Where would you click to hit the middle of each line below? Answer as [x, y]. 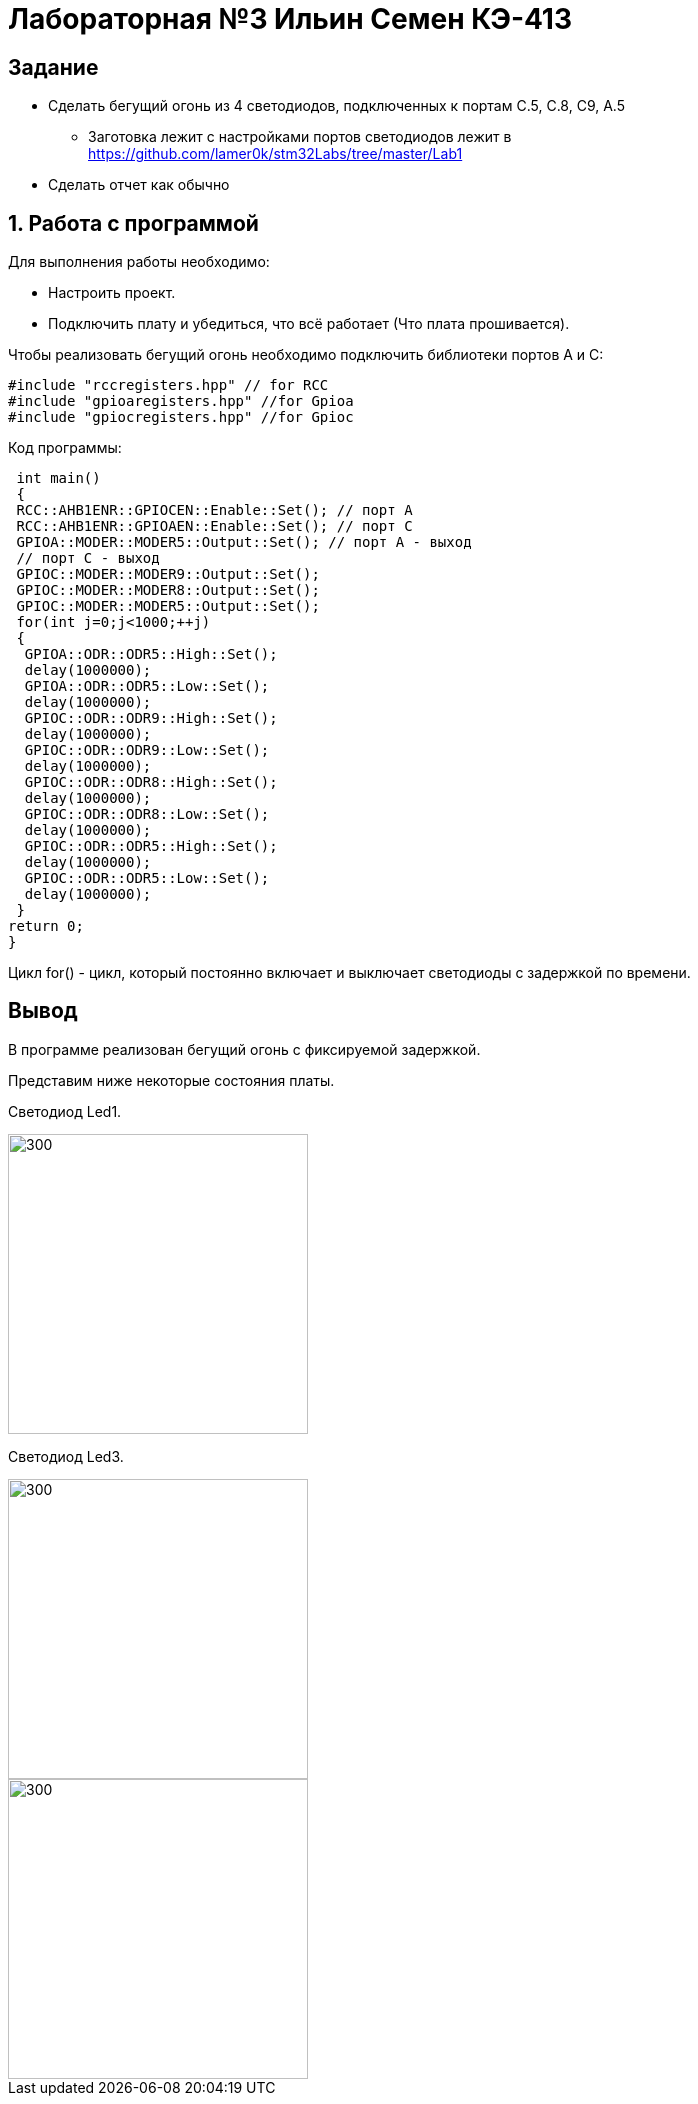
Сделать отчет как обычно [139, 185]
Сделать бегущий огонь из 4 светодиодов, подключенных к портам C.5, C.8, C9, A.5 [336, 106]
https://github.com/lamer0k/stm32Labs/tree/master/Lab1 [275, 154]
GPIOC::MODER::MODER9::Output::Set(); [168, 574]
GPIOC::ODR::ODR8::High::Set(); [151, 782]
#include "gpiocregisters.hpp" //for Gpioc [181, 417]
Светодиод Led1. [65, 1111]
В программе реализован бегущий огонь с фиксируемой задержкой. [244, 1049]
